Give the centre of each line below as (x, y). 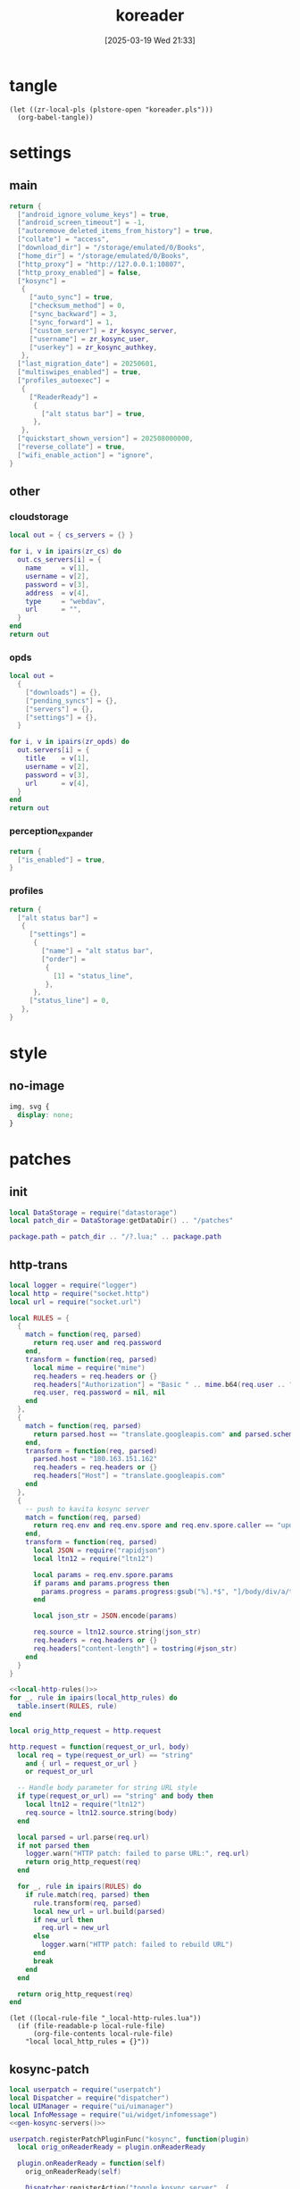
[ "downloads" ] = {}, (63, 692)
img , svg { (29, 1107)
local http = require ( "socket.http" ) (79, 1293)
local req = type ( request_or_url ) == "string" (105, 1755)
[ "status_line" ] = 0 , (69, 1001)
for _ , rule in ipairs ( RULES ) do (79, 1887)
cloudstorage (39, 517)
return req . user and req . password (97, 1343)
